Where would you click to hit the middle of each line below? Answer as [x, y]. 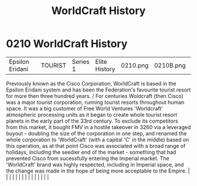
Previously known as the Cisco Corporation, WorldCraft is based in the [91, 83]
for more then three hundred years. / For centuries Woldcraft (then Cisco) [95, 96]
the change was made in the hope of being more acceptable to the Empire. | [98, 171]
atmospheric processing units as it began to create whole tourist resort [92, 114]
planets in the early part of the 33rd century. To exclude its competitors [92, 121]
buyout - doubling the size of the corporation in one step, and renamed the [96, 133]
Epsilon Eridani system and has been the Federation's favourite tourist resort [98, 90]
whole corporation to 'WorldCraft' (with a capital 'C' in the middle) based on [98, 140]
